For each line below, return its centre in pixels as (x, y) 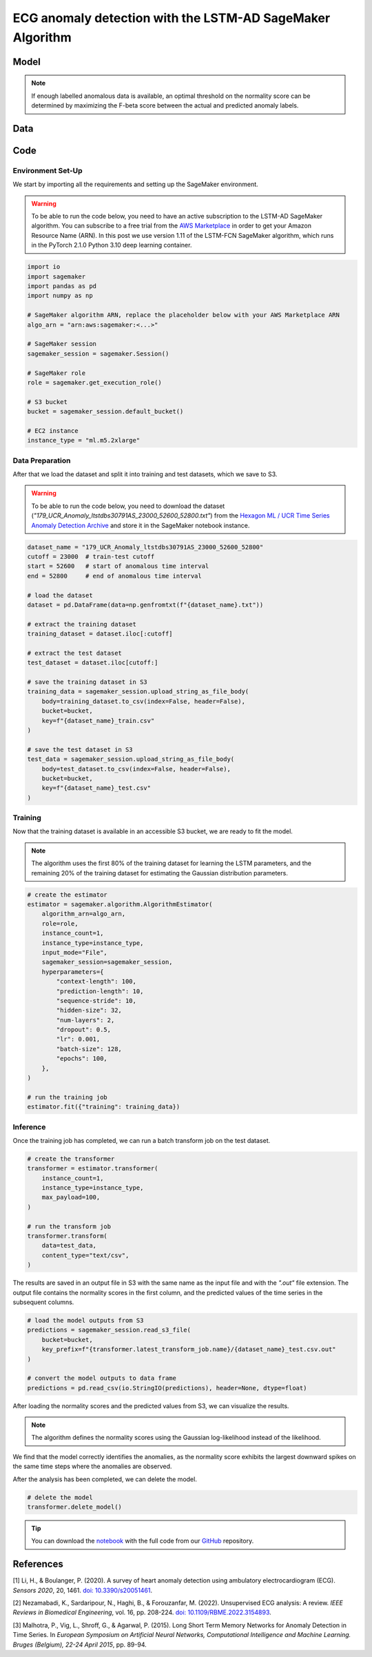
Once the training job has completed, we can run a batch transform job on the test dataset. (142, 1140)
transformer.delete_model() (74, 1507)
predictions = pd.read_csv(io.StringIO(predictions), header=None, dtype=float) (167, 1388)
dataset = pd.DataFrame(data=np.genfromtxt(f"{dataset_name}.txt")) (145, 604)
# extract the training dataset (82, 624)
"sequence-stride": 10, (96, 1000)
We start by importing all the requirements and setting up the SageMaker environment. (135, 184)
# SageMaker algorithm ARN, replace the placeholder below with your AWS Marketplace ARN (184, 315)
